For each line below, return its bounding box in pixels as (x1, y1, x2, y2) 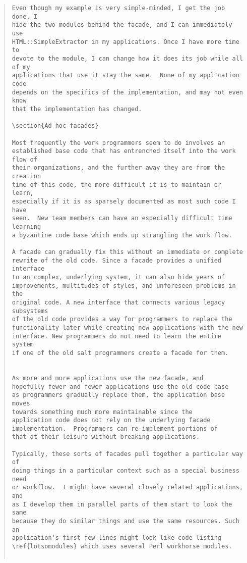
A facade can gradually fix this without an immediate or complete (12, 248, 243, 256)
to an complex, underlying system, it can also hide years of (12, 274, 225, 281)
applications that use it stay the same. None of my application (12, 72, 239, 79)
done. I (12, 13, 37, 20)
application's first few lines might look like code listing (12, 534, 222, 542)
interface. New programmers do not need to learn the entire (12, 332, 222, 340)
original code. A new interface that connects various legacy (12, 298, 225, 306)
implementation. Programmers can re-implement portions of (12, 425, 218, 432)
